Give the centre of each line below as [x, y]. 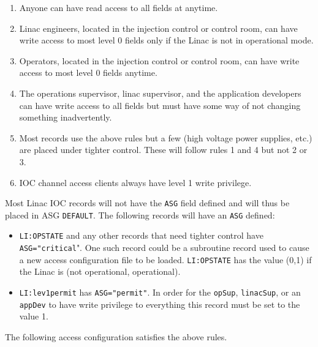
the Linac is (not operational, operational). [100, 271]
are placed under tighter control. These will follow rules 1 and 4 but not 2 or [163, 150]
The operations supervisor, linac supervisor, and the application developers [160, 93]
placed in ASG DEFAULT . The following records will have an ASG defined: [140, 215]
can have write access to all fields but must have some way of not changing [160, 105]
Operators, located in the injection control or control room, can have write [159, 60]
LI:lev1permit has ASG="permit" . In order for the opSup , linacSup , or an [160, 292]
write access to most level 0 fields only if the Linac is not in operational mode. [166, 40]
